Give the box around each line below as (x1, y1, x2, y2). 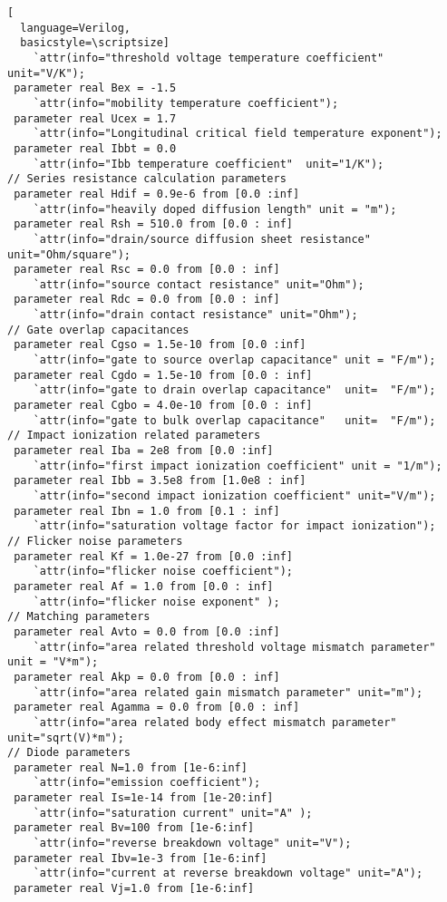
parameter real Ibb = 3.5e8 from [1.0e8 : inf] (14, 474, 306, 488)
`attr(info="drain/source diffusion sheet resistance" (33, 232, 371, 246)
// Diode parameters (7, 746, 131, 760)
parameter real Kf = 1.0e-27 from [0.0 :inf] (14, 549, 293, 563)
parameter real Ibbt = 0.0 (14, 141, 177, 155)
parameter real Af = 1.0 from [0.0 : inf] (14, 579, 274, 593)
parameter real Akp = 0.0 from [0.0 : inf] (14, 670, 280, 684)
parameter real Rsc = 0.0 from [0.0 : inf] (14, 263, 280, 276)
